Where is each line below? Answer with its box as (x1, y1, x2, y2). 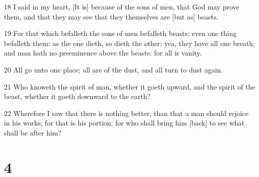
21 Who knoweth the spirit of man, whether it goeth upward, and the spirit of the (4, 81, 256, 91)
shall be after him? (4, 127, 61, 137)
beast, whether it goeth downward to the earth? (4, 91, 151, 101)
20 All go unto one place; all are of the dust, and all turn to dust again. (4, 64, 223, 74)
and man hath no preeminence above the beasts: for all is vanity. (4, 47, 202, 58)
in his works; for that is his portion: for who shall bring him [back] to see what (4, 117, 245, 128)
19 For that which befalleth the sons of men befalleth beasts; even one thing (4, 28, 237, 38)
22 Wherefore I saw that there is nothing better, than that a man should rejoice (4, 107, 249, 118)
